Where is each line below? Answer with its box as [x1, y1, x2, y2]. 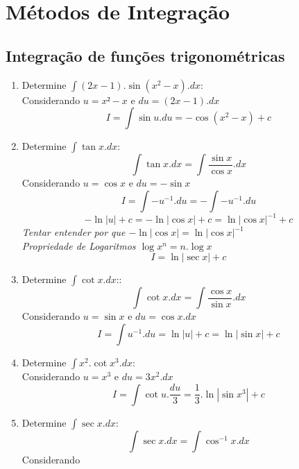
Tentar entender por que [22, 225, 126, 239]
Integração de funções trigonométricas [6, 44, 285, 66]
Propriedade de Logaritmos [22, 238, 136, 253]
